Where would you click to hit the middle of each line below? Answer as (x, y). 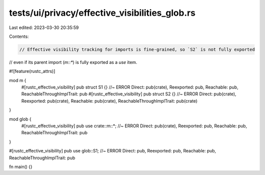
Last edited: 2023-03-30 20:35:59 (44, 28)
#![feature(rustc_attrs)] (32, 71)
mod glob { (20, 119)
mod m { (18, 80)
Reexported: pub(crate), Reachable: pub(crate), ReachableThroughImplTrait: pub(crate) (109, 101)
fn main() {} (21, 167)
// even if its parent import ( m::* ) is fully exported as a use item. (73, 62)
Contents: (19, 36)
